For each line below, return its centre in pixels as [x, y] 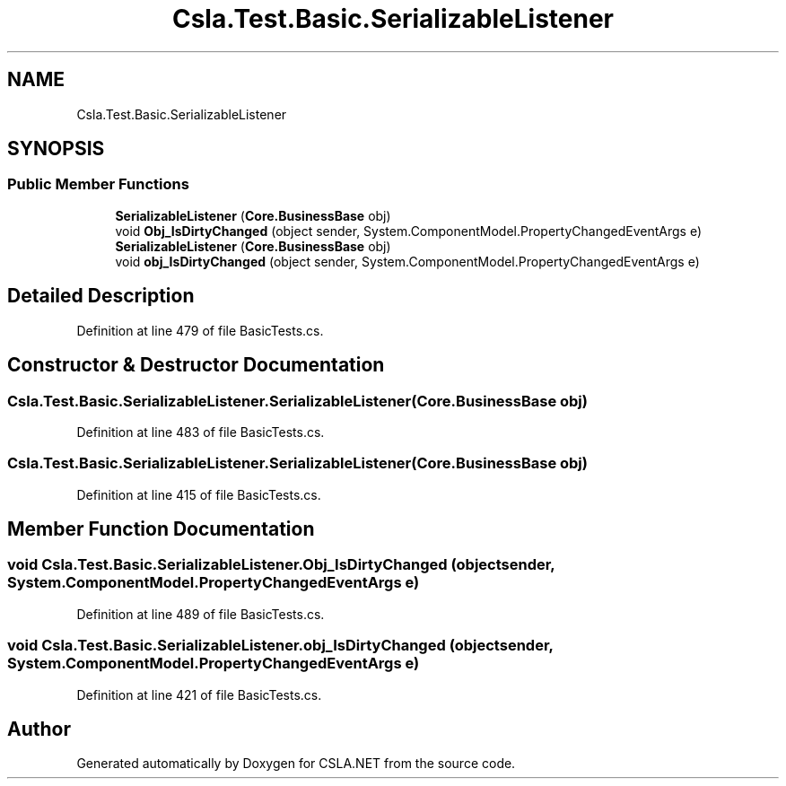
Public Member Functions [98, 184]
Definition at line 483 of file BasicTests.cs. [201, 432]
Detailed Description [101, 296]
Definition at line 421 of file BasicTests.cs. [199, 694]
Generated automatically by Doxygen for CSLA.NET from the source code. [296, 764]
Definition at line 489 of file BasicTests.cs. [201, 614]
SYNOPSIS [56, 149]
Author [39, 729]
